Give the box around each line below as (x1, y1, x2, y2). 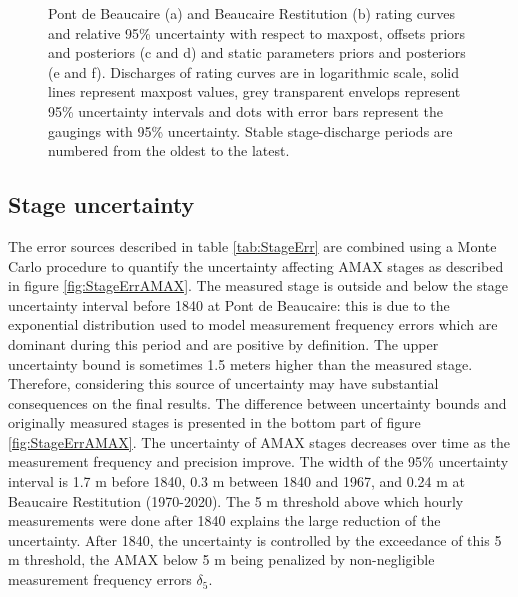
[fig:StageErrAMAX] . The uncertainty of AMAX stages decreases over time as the (8, 431, 511, 452)
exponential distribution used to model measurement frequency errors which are (8, 314, 498, 335)
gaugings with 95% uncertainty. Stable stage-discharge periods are (48, 120, 453, 141)
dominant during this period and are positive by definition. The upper (8, 333, 439, 354)
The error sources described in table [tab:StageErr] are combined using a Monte (8, 235, 497, 256)
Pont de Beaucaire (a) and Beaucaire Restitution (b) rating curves (48, 3, 456, 23)
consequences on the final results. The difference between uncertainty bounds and (8, 392, 507, 413)
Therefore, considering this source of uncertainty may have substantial (8, 373, 439, 394)
